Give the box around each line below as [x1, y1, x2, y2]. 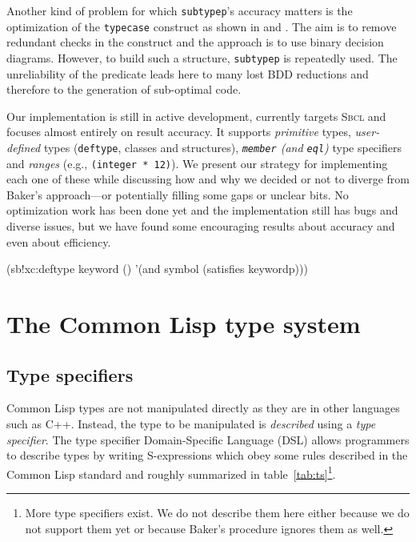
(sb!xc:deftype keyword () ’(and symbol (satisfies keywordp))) [6, 260, 308, 277]
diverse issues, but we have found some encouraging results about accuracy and [6, 218, 395, 235]
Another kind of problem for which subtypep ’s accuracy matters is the [6, 2, 353, 18]
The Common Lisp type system [6, 307, 361, 339]
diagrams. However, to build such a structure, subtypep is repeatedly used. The [6, 49, 398, 66]
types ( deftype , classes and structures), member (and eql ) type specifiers [43, 139, 402, 155]
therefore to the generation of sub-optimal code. [6, 81, 242, 98]
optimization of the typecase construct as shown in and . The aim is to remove [6, 18, 397, 34]
